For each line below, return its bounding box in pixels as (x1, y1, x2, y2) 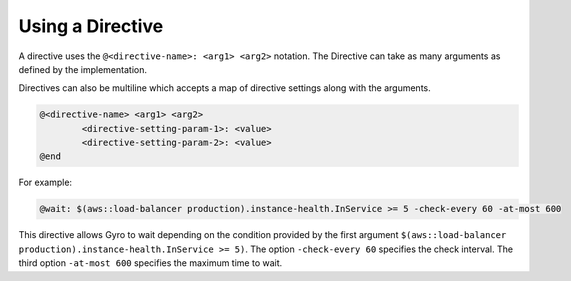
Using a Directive (18, 15, 164, 37)
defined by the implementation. (18, 63, 147, 75)
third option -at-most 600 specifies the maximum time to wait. (18, 257, 283, 269)
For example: (18, 176, 73, 189)
